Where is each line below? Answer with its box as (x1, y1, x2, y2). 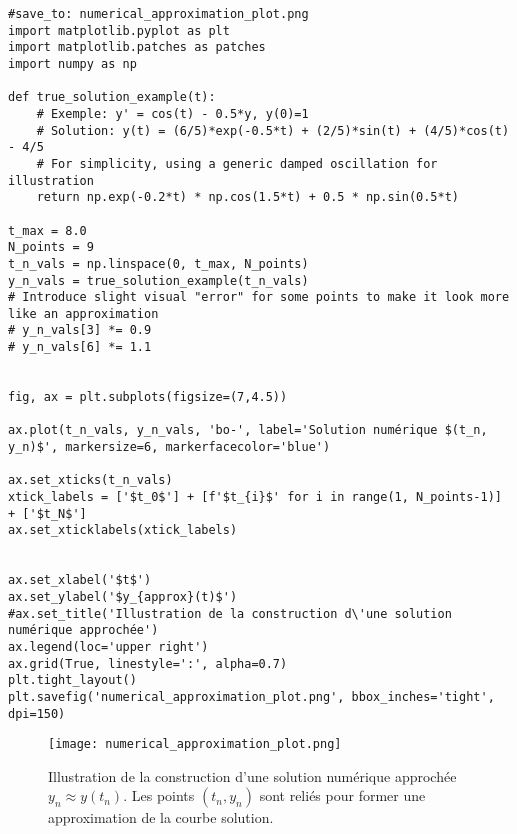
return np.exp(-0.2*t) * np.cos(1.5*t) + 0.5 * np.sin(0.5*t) (36, 190, 460, 205)
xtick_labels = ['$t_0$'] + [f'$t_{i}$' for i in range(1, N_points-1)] (8, 490, 502, 505)
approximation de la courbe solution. (48, 807, 274, 828)
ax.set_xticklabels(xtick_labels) (8, 523, 238, 538)
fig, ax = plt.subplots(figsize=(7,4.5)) (8, 390, 288, 405)
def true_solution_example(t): (8, 90, 216, 105)
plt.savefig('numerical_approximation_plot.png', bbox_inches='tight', (8, 689, 495, 704)
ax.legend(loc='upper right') (8, 639, 209, 654)
